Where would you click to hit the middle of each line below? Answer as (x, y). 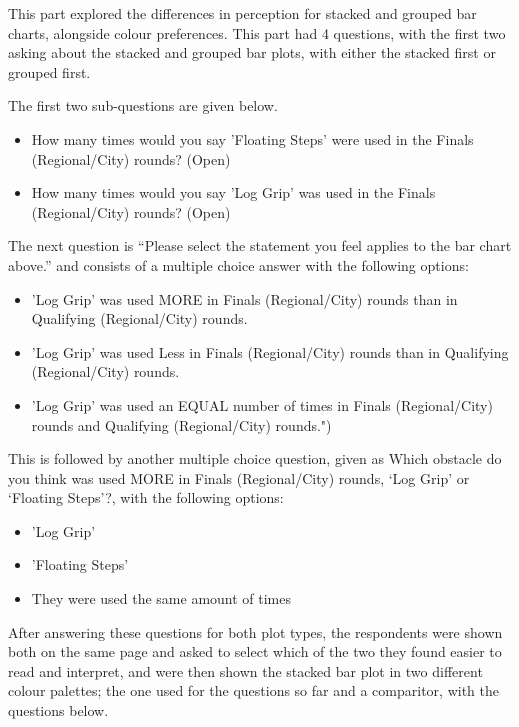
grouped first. (49, 71)
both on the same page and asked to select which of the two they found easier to (255, 651)
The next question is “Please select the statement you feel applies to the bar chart (260, 245)
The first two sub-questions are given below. (143, 105)
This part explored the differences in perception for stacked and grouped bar (242, 13)
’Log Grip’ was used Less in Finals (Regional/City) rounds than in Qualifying (270, 351)
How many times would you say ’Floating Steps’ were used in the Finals (252, 138)
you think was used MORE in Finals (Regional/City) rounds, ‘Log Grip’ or (239, 477)
